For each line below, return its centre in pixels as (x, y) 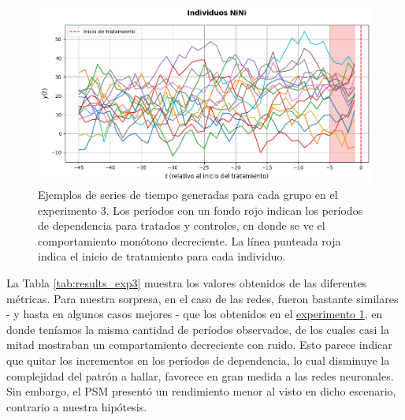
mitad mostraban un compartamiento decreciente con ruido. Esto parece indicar (199, 345)
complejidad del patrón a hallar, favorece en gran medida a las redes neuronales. (200, 375)
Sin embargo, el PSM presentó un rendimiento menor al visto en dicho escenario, (201, 391)
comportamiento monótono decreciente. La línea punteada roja (189, 240)
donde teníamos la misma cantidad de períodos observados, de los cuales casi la (198, 329)
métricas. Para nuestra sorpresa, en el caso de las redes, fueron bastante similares (202, 298)
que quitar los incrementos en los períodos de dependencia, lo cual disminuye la (198, 360)
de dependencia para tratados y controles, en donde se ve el (182, 225)
